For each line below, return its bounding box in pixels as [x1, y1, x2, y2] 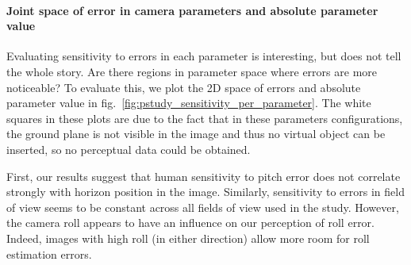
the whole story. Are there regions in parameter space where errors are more [6, 63, 377, 79]
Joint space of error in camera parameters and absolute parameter [6, 2, 378, 18]
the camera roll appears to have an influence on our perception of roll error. [6, 214, 375, 231]
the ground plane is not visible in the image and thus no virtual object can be [6, 125, 386, 142]
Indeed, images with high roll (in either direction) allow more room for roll [6, 229, 370, 246]
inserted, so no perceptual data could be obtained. [6, 140, 251, 157]
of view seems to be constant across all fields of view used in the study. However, [6, 198, 399, 215]
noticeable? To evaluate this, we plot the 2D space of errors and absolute [6, 79, 361, 95]
